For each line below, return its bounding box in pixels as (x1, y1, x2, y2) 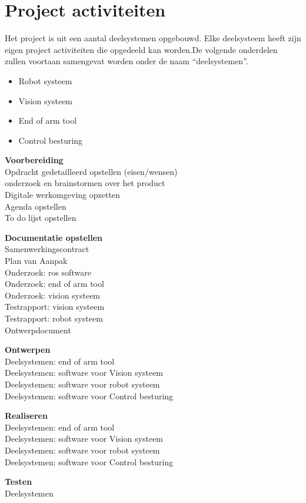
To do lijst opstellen (5, 211, 76, 224)
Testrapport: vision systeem (5, 300, 105, 313)
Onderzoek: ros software (5, 266, 91, 278)
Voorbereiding (5, 154, 64, 166)
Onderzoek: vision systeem (5, 289, 101, 301)
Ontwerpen (5, 343, 51, 356)
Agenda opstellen (5, 200, 66, 212)
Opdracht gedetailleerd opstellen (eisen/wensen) (5, 165, 178, 177)
